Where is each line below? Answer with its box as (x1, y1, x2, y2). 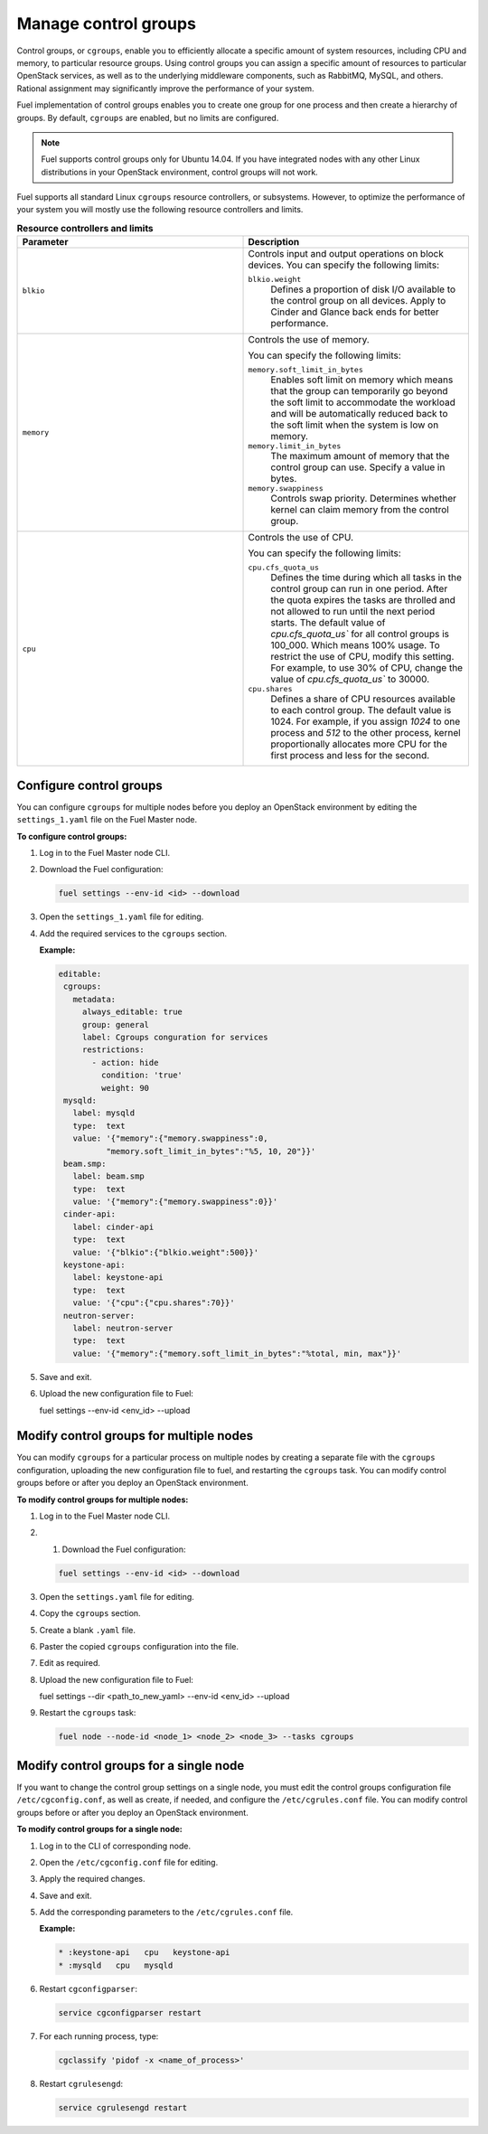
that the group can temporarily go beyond (270, 385, 448, 398)
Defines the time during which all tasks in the (270, 571, 463, 584)
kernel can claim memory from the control (270, 503, 449, 516)
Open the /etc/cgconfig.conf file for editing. (39, 1857, 219, 1867)
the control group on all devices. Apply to (270, 295, 446, 307)
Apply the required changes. (39, 1874, 145, 1885)
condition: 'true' (100, 1070, 183, 1080)
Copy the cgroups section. (39, 1608, 141, 1619)
